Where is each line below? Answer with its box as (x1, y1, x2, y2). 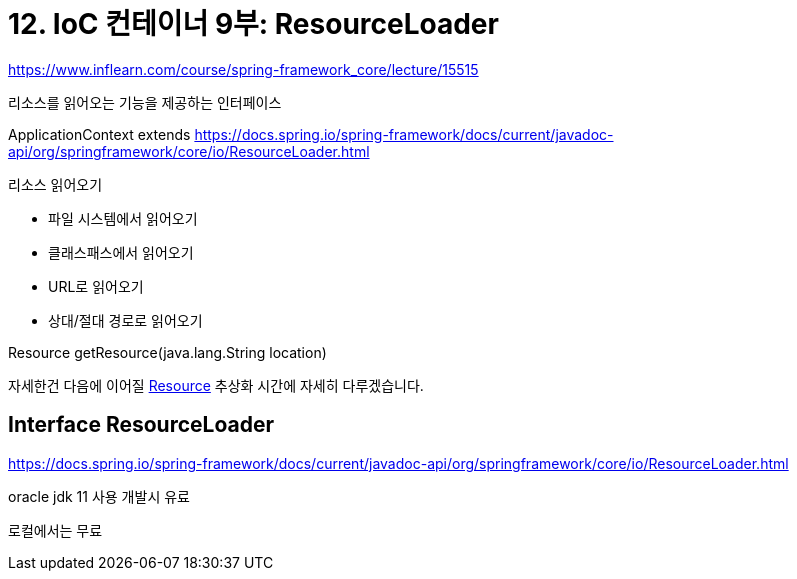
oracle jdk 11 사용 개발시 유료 (8, 487, 190, 505)
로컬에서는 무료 (8, 521, 103, 539)
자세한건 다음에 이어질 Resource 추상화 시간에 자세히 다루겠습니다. (8, 376, 424, 394)
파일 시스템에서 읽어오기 (48, 209, 198, 227)
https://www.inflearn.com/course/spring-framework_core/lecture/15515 (8, 60, 479, 78)
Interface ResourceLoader (8, 412, 275, 438)
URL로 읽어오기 (48, 277, 144, 295)
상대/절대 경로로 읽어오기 (48, 311, 203, 329)
